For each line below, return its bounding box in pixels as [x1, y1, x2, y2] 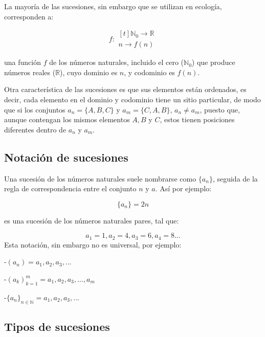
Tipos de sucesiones [4, 319, 110, 334]
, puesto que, [200, 104, 240, 115]
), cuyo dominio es [60, 66, 118, 77]
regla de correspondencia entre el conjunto [4, 183, 137, 194]
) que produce [191, 57, 235, 68]
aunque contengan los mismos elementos [4, 114, 130, 125]
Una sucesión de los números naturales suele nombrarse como [4, 173, 196, 184]
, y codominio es [124, 66, 175, 77]
